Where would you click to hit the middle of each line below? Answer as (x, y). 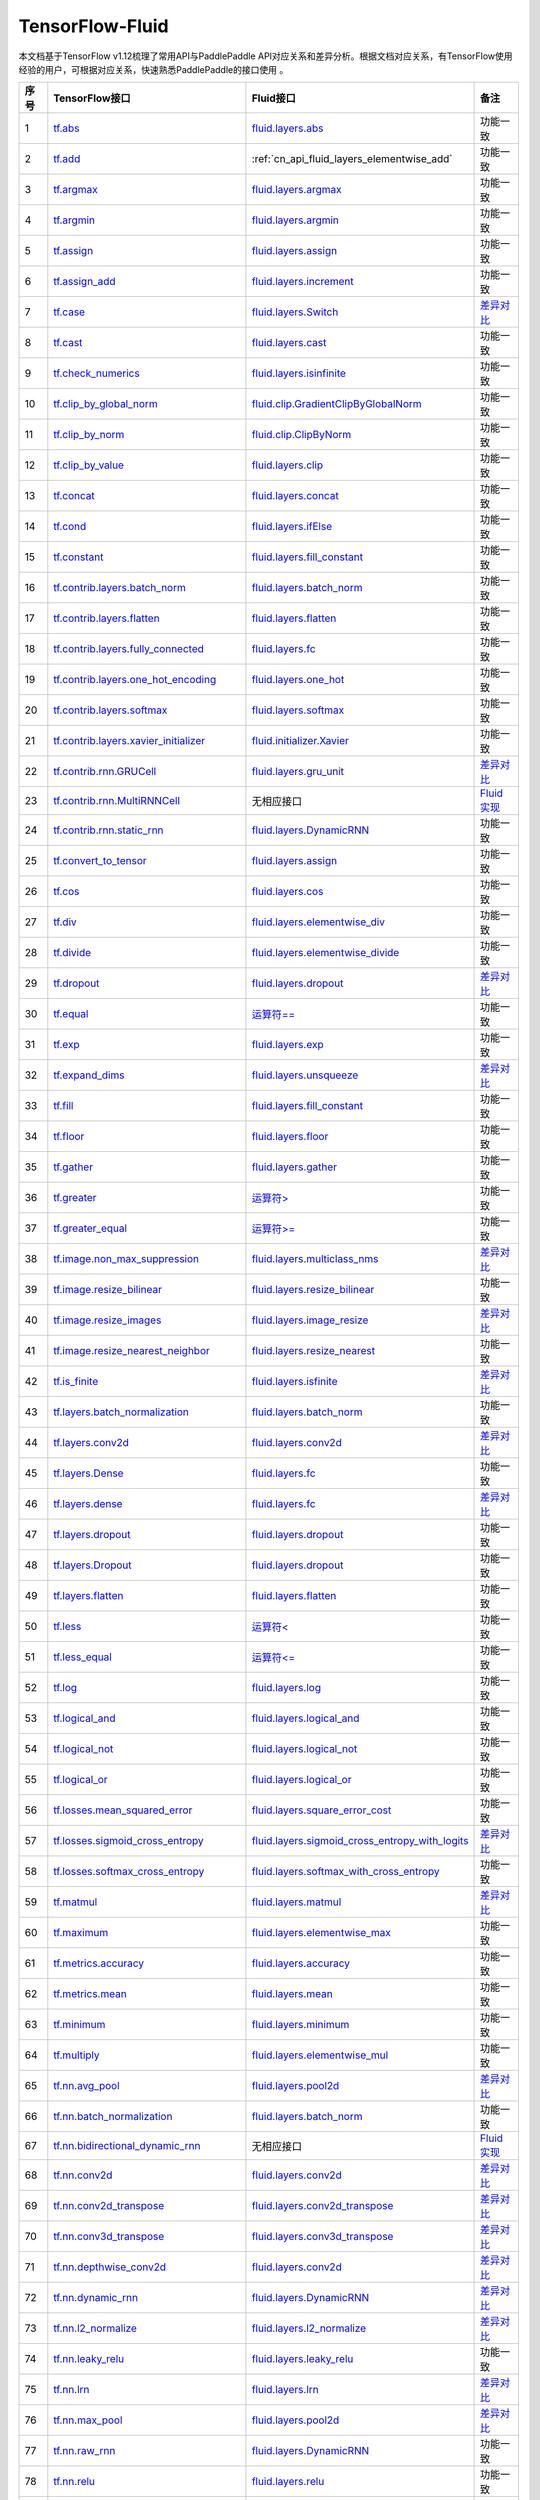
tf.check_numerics (96, 373)
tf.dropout (76, 983)
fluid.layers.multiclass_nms (315, 1259)
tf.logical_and (84, 1718)
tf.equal (71, 1014)
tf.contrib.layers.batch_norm (120, 588)
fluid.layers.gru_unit (298, 772)
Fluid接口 (274, 98)
